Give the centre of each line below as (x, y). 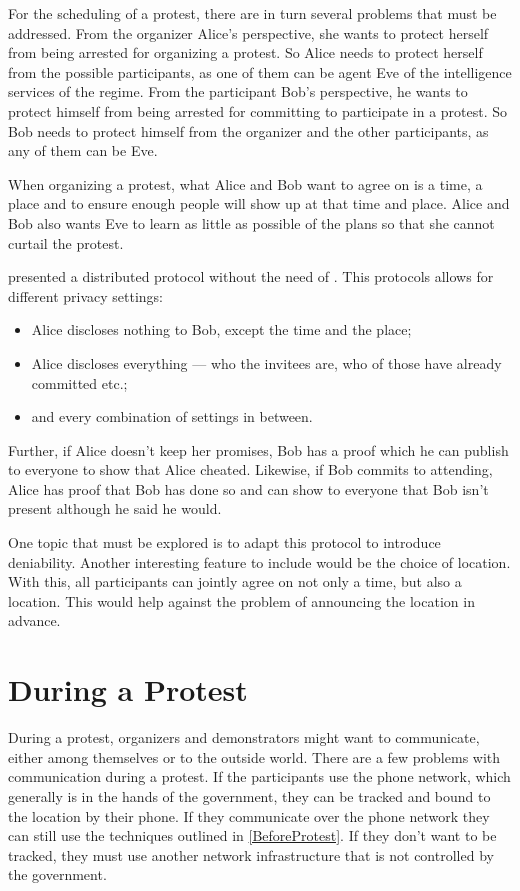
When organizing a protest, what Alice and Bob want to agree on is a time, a (245, 183)
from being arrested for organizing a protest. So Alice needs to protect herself (245, 52)
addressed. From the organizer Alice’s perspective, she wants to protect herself (248, 32)
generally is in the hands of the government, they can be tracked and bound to (249, 795)
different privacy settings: (86, 295)
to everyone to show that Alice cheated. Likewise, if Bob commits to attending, (250, 469)
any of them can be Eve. (83, 150)
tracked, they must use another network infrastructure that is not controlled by (251, 854)
